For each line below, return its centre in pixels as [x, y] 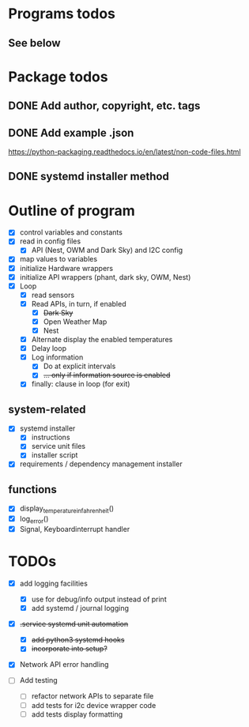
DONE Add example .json [71, 132]
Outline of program [72, 211]
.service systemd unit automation [74, 624]
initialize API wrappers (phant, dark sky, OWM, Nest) [105, 277]
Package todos [58, 77]
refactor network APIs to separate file [92, 696]
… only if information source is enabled [107, 375]
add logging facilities [54, 583]
